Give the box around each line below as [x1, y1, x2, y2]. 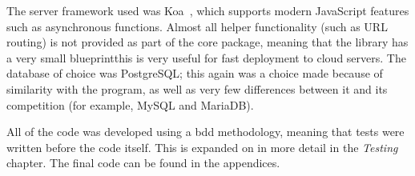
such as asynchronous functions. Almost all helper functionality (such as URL [6, 18, 388, 34]
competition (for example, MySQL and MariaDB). [6, 96, 254, 113]
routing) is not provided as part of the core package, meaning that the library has [6, 34, 409, 50]
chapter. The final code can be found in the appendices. [6, 154, 280, 171]
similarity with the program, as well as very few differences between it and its [6, 80, 388, 97]
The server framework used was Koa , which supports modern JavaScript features [6, 2, 409, 18]
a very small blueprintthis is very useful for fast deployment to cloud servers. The [6, 49, 406, 66]
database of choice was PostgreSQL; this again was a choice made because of [6, 65, 383, 82]
